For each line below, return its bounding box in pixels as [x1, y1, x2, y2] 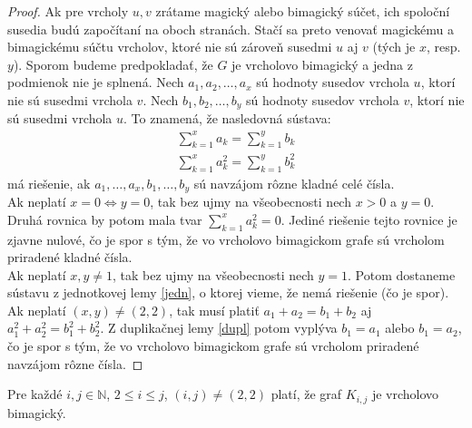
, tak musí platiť [169, 300, 260, 319]
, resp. [426, 37, 461, 56]
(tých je [372, 37, 416, 56]
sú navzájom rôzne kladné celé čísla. [193, 173, 395, 192]
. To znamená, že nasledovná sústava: [123, 109, 331, 128]
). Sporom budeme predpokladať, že [13, 54, 213, 73]
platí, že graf [270, 384, 342, 404]
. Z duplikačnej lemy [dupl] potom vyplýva [100, 318, 338, 337]
